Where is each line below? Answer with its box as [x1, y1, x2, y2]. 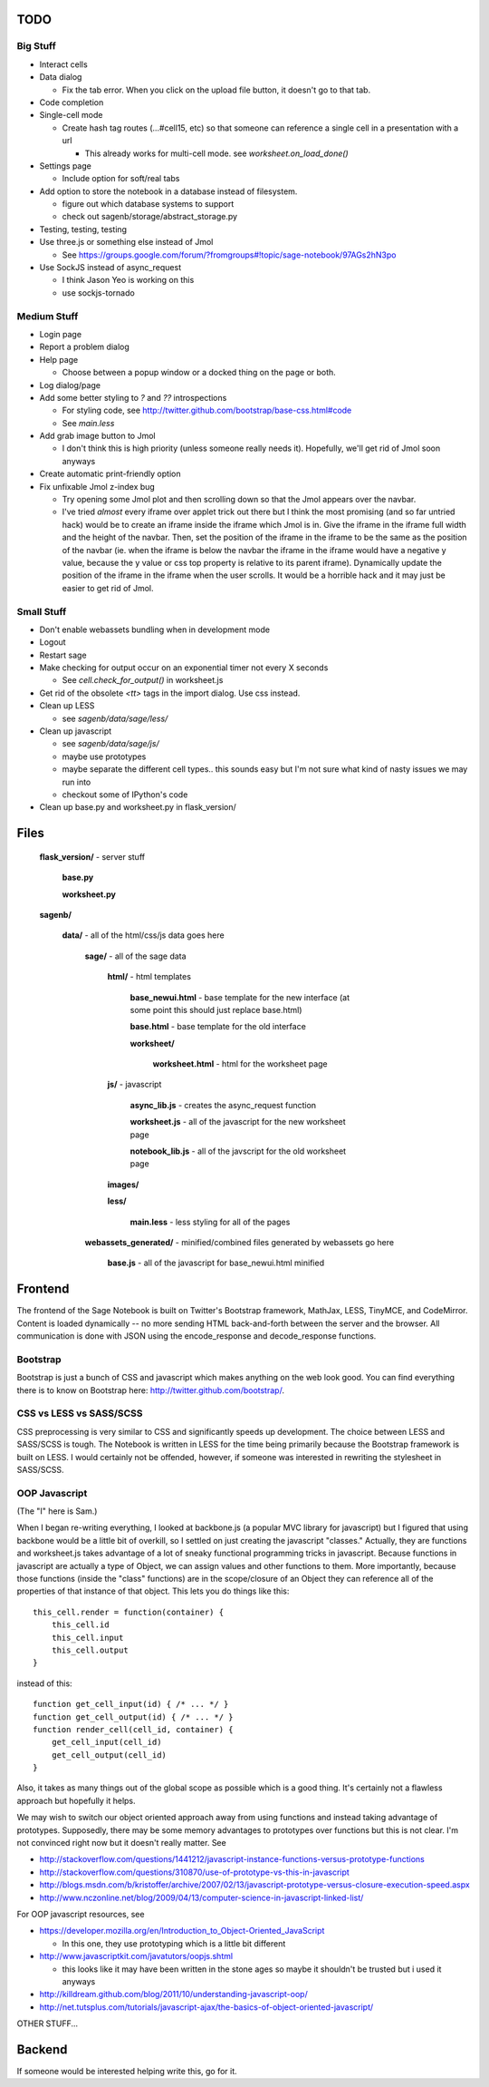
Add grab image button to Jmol [39, 431, 156, 442]
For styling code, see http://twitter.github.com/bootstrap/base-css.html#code [62, 405, 352, 416]
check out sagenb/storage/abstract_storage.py [62, 211, 238, 222]
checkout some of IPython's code [62, 789, 188, 800]
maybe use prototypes [62, 751, 147, 762]
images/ [107, 1179, 139, 1190]
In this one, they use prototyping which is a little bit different [62, 1937, 286, 1949]
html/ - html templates [107, 971, 192, 982]
